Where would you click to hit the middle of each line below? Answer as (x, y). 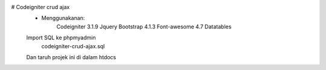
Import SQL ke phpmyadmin (61, 38)
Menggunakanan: (63, 18)
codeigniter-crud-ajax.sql (73, 46)
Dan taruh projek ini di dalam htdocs (71, 57)
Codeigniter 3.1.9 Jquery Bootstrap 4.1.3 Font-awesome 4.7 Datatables (144, 27)
